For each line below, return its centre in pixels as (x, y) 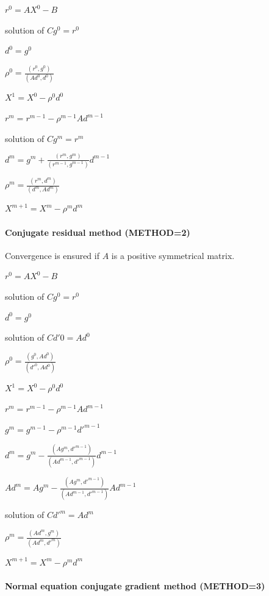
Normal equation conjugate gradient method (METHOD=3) (135, 585)
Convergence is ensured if (52, 255)
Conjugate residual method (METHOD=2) (98, 232)
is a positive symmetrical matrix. (173, 255)
